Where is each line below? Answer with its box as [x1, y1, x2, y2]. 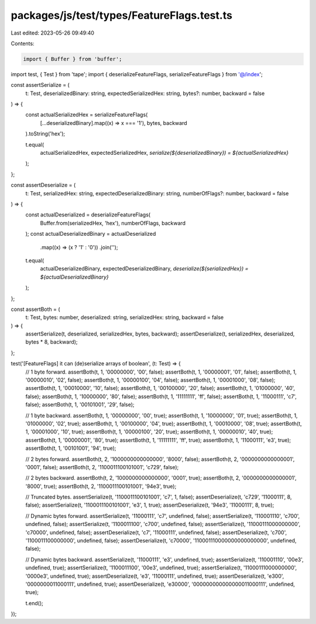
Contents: [11, 40, 35, 47]
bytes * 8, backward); [25, 338, 78, 345]
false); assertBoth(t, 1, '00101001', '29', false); [25, 401, 135, 408]
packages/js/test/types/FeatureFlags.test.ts [11, 9, 232, 22]
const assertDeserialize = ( [11, 182, 76, 189]
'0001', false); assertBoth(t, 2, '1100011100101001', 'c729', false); [25, 463, 179, 470]
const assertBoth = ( [11, 306, 61, 313]
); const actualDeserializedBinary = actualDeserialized [25, 230, 156, 238]
